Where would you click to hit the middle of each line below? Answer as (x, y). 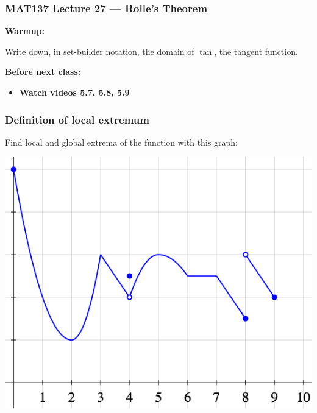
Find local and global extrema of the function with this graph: (121, 142)
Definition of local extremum (77, 119)
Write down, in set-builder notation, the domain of (100, 51)
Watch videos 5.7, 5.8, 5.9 (74, 92)
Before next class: (43, 72)
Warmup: (25, 31)
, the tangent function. (256, 51)
